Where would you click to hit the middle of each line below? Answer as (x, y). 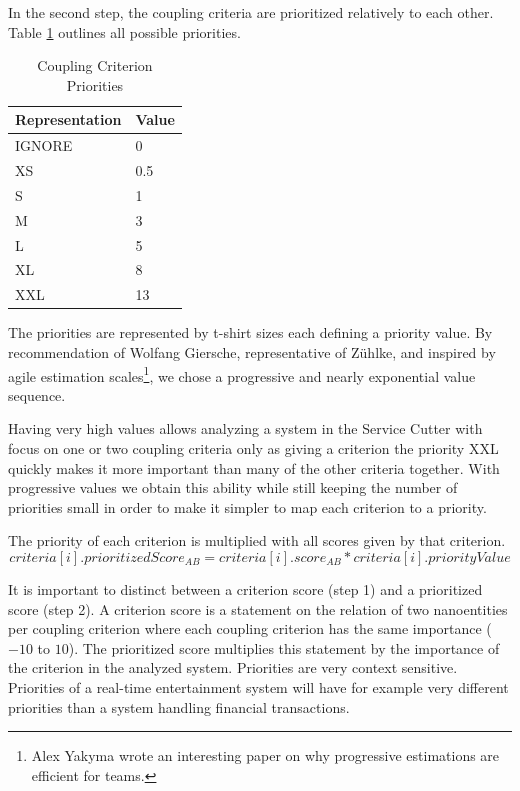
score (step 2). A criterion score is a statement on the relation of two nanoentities (258, 608)
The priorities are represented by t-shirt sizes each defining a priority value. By (250, 332)
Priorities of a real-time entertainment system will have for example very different (258, 686)
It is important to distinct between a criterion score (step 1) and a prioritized (245, 588)
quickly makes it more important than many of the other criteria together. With (254, 467)
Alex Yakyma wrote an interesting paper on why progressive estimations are (265, 755)
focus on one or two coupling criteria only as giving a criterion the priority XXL (253, 448)
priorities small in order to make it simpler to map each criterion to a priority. (247, 506)
